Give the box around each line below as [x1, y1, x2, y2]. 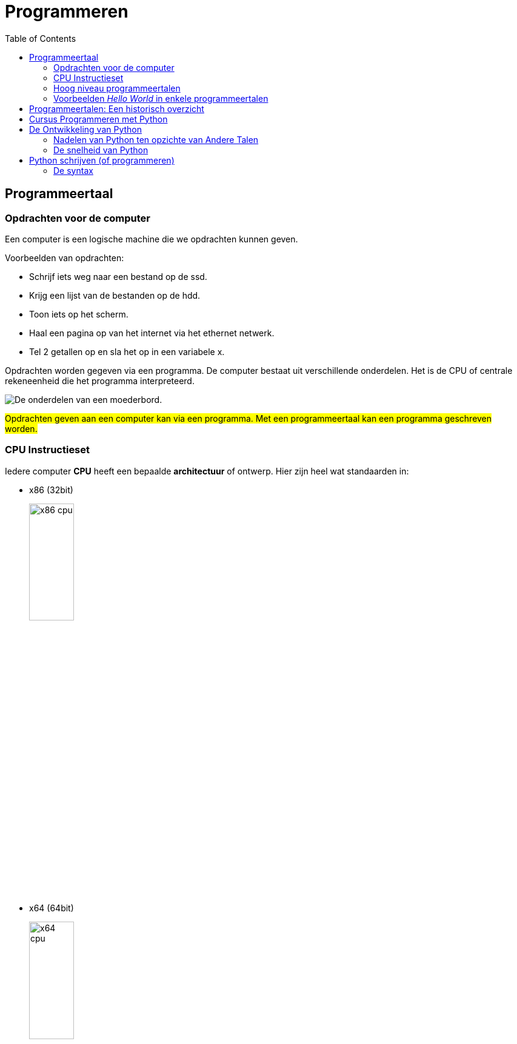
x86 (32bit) [29, 484, 73, 495]
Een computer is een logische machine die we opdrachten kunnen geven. [5, 233, 298, 244]
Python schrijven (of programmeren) [29, 155, 175, 165]
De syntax [53, 165, 93, 176]
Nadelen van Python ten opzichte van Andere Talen [53, 134, 259, 145]
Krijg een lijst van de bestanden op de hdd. [29, 290, 201, 301]
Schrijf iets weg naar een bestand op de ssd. [29, 271, 207, 282]
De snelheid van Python [53, 144, 148, 155]
